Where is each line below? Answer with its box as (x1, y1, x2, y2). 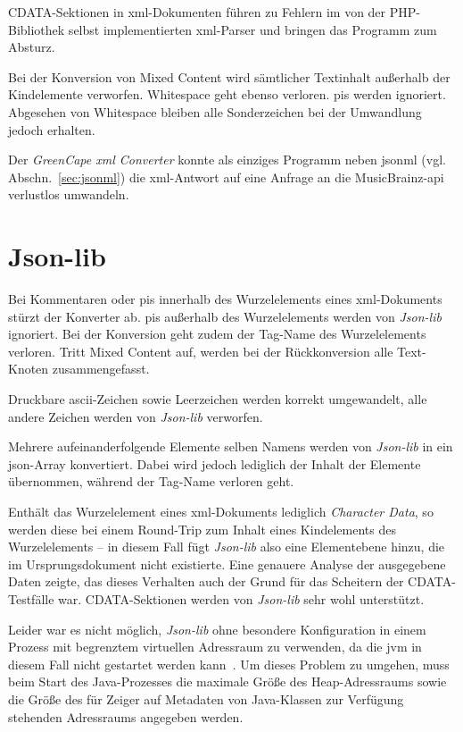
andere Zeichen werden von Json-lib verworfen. (8, 407, 263, 425)
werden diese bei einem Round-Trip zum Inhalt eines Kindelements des (8, 519, 396, 538)
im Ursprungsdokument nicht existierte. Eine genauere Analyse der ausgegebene (8, 554, 446, 573)
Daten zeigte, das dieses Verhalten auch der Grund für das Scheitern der (8, 572, 404, 591)
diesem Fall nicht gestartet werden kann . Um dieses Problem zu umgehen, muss (8, 654, 450, 673)
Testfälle (8, 589, 54, 608)
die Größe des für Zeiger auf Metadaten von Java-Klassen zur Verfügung (8, 689, 404, 708)
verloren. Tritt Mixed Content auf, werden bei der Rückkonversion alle (8, 341, 393, 360)
